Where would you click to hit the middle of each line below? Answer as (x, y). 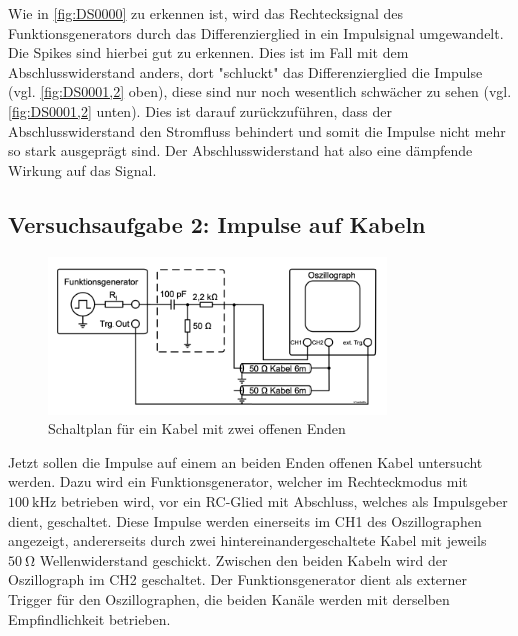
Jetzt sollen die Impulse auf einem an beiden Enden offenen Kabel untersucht (245, 461)
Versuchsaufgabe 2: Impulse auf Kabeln (217, 223)
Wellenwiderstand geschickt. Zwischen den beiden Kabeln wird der (243, 559)
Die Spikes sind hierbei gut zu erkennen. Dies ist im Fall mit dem (208, 52)
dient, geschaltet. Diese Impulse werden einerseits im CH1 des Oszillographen (245, 520)
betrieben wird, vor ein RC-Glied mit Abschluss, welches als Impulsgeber (284, 501)
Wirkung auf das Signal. (82, 169)
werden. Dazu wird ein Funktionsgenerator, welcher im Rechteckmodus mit (238, 481)
